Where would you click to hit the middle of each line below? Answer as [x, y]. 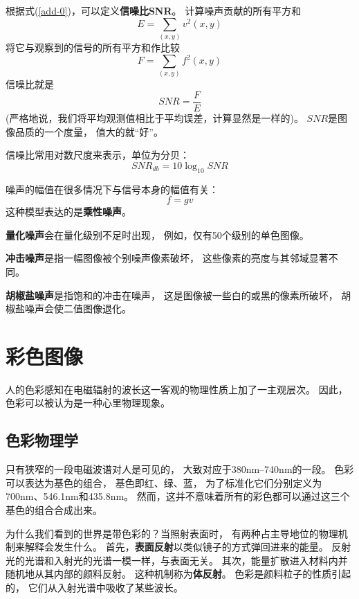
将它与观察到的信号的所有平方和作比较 [93, 47]
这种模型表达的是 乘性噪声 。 [68, 212]
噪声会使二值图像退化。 [78, 309]
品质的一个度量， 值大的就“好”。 [89, 131]
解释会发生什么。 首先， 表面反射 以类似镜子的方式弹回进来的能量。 [176, 547]
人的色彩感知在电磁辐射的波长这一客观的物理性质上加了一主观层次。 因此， [177, 389]
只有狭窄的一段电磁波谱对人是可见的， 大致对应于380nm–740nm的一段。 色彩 [180, 469]
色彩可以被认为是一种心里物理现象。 [88, 403]
